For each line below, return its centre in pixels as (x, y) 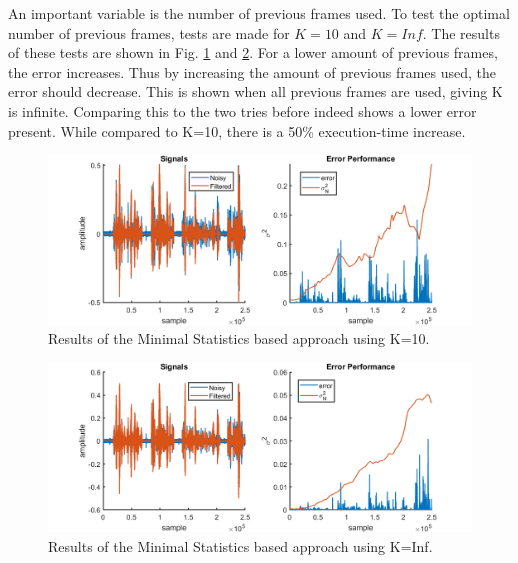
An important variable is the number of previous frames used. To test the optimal (259, 13)
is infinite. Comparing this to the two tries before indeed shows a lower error (242, 110)
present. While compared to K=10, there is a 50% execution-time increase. (237, 130)
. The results (461, 32)
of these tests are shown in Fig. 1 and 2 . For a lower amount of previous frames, (253, 52)
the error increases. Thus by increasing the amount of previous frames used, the (252, 71)
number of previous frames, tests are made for (149, 32)
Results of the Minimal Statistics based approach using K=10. (239, 338)
